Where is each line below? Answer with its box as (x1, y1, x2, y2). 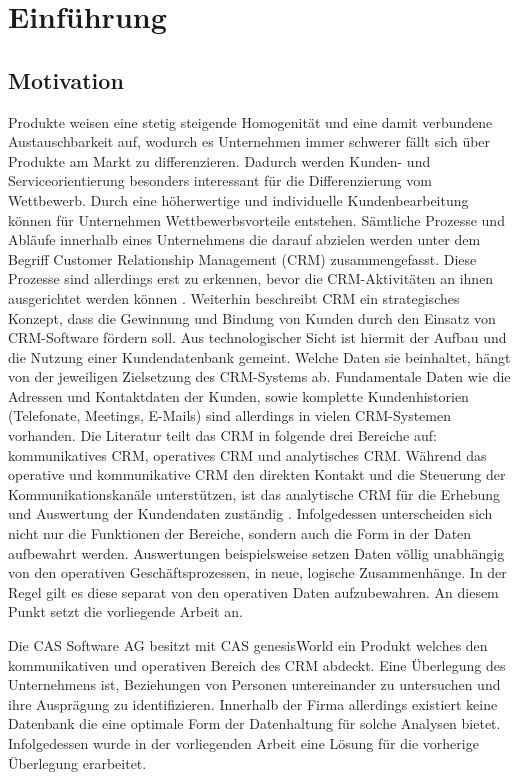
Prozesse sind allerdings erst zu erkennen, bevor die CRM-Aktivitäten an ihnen (8, 268, 494, 289)
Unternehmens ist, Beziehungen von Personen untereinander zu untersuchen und (8, 674, 501, 695)
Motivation (8, 64, 124, 95)
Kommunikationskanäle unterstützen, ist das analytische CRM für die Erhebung (8, 483, 501, 504)
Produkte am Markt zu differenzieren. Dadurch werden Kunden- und (8, 150, 431, 171)
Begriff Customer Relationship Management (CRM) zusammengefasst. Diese (8, 248, 477, 269)
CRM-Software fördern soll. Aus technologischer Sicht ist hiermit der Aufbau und (8, 327, 507, 348)
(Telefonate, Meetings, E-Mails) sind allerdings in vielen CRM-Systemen (8, 405, 451, 426)
